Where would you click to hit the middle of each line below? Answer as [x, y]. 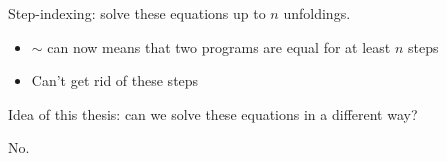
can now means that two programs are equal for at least [219, 46]
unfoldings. [317, 13]
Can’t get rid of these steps [115, 80]
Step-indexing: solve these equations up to [137, 13]
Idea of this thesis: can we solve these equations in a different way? [213, 113]
